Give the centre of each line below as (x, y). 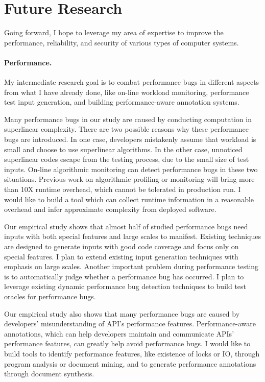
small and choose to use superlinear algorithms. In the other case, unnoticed (123, 149)
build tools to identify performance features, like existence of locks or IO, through (132, 353)
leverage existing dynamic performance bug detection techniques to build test (125, 286)
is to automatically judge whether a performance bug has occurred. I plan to (124, 276)
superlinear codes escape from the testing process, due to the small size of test (127, 159)
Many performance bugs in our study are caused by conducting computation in (128, 119)
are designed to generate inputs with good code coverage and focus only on (122, 246)
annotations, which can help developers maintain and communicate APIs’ (119, 333)
